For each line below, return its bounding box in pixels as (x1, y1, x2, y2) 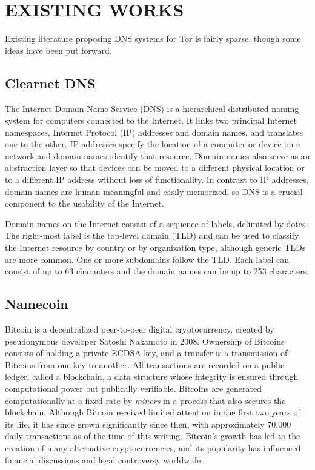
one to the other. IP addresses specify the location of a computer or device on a (5, 137, 300, 150)
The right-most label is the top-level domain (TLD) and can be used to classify (5, 229, 299, 242)
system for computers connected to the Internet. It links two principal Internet (5, 114, 297, 127)
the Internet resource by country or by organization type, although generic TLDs (5, 241, 306, 254)
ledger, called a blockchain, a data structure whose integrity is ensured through (5, 370, 299, 383)
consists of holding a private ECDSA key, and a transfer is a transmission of (5, 346, 288, 359)
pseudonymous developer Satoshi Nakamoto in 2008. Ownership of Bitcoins (5, 334, 285, 347)
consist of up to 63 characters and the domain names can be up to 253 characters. (5, 265, 310, 277)
